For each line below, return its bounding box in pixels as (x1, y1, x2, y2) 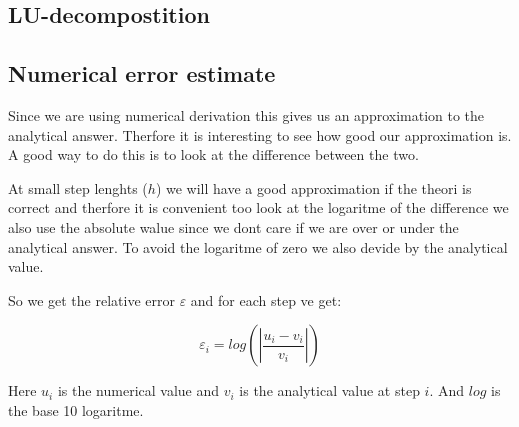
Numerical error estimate (8, 58, 276, 89)
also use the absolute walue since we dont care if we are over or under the (8, 216, 459, 237)
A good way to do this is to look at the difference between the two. (8, 144, 419, 165)
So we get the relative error (8, 289, 175, 310)
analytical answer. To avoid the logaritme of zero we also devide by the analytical (8, 236, 508, 257)
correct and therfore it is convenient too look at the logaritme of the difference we (8, 197, 509, 218)
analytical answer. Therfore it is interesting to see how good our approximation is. (8, 124, 512, 145)
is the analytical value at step (239, 380, 420, 401)
